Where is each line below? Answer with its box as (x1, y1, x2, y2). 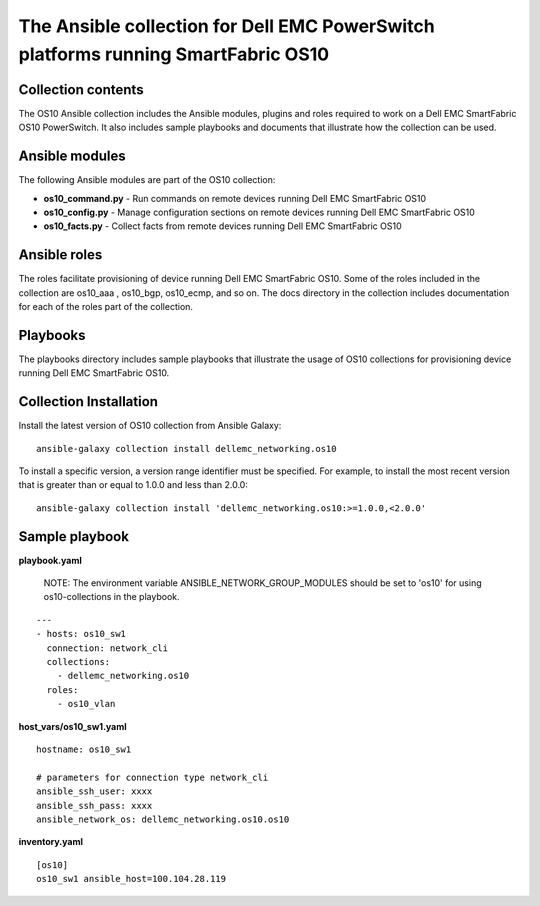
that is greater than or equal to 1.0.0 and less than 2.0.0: (18, 479, 249, 491)
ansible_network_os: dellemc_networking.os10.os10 (36, 813, 290, 825)
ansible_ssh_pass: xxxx (36, 800, 153, 811)
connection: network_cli (46, 642, 169, 654)
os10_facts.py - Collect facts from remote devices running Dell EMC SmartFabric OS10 (43, 220, 402, 232)
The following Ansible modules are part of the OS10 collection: (18, 174, 276, 186)
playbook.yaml (18, 554, 82, 566)
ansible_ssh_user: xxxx (36, 786, 153, 797)
